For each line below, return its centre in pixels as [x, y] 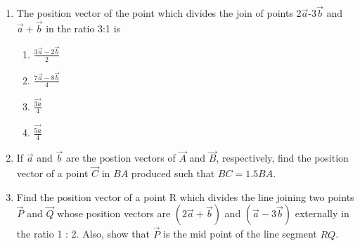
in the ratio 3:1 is [83, 28]
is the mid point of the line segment [240, 234]
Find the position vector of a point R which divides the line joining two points [185, 196]
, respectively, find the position [282, 158]
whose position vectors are [114, 213]
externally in [322, 213]
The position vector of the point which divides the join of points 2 [159, 13]
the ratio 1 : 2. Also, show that [83, 234]
